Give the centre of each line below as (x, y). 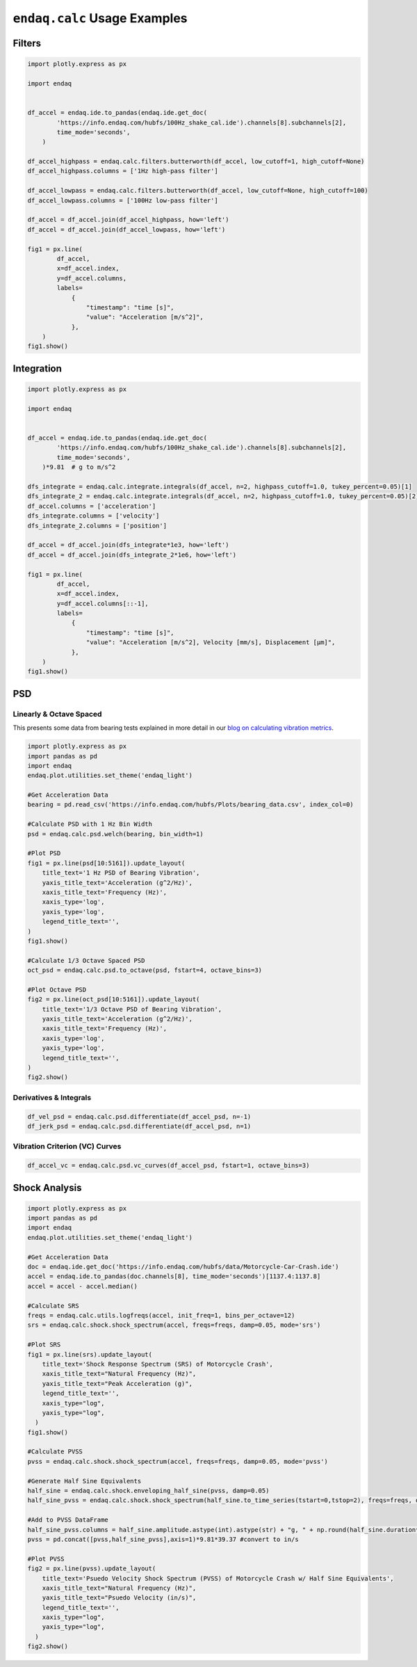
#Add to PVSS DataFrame (68, 1520)
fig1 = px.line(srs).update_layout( (90, 1354)
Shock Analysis (47, 1187)
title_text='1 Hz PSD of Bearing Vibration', (121, 873)
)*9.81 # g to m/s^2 (79, 467)
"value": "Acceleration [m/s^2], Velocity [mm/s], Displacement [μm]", (211, 643)
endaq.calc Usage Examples (100, 18)
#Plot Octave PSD (57, 989)
